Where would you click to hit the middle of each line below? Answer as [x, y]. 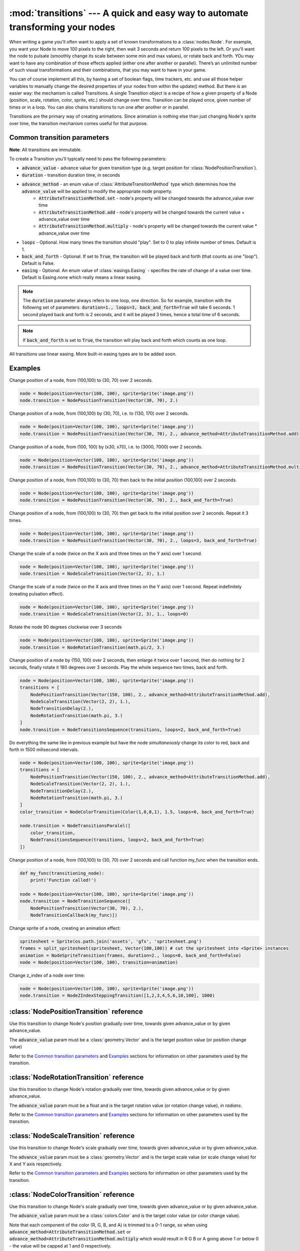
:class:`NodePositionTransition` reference [76, 1012]
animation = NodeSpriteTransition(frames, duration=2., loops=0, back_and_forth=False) [130, 955]
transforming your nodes [62, 27]
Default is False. [38, 263]
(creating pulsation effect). [37, 593]
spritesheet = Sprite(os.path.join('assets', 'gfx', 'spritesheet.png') [111, 941]
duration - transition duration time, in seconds [71, 175]
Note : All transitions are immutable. [45, 150]
